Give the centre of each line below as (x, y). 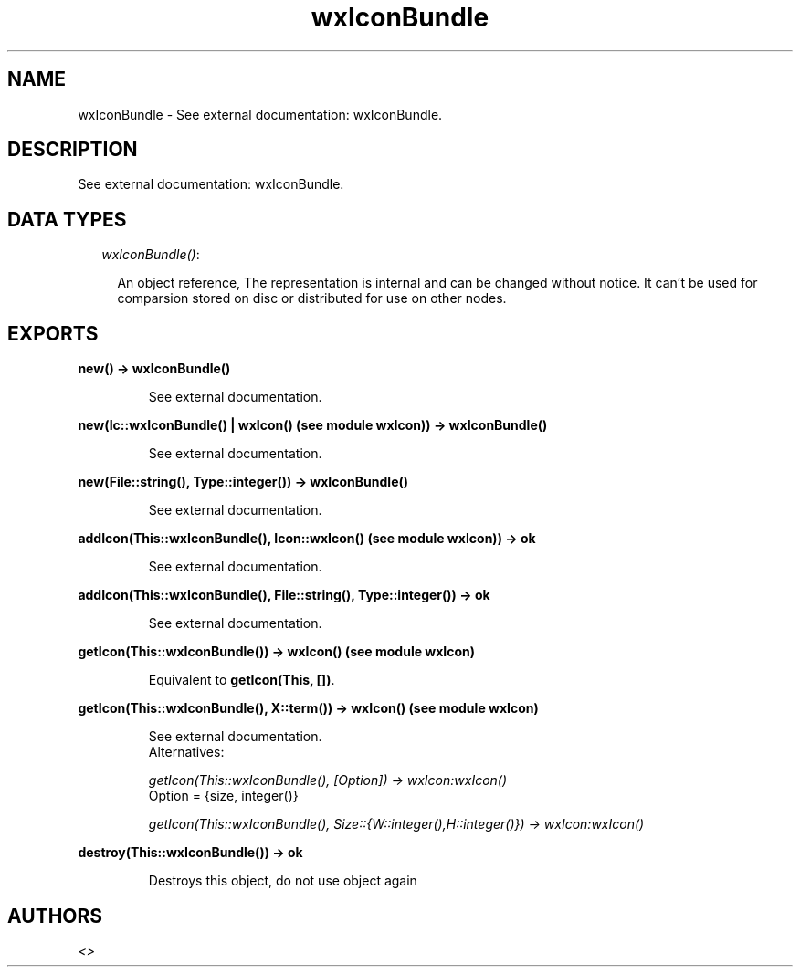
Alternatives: (186, 752)
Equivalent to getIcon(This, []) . (242, 680)
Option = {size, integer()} (223, 796)
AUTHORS (55, 916)
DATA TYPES (67, 219)
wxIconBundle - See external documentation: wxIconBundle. (260, 114)
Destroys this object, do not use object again (283, 881)
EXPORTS (53, 333)
